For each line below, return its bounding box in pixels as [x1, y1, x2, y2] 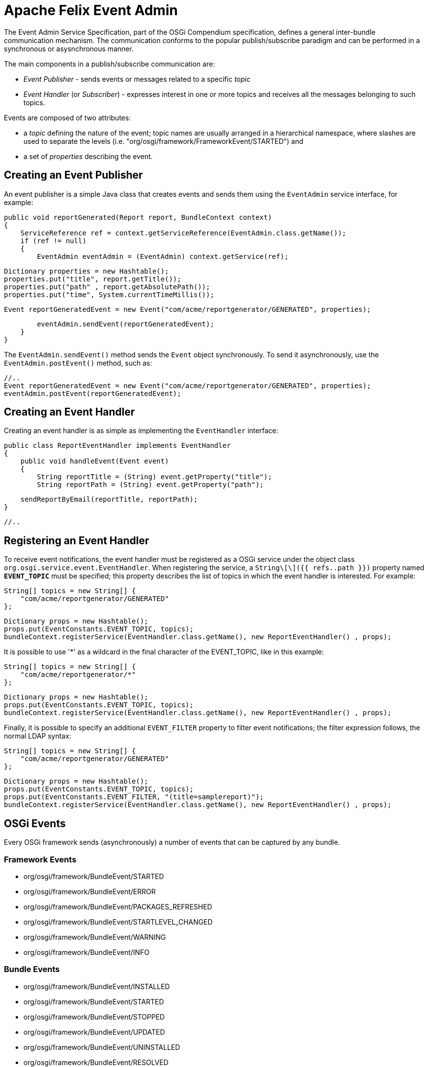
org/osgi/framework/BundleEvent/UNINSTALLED [23, 1043, 180, 1051]
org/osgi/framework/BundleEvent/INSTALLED [23, 982, 170, 991]
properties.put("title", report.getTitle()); [4, 275, 181, 283]
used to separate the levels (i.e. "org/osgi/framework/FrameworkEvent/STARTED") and [23, 137, 304, 145]
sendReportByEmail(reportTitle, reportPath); [20, 495, 198, 504]
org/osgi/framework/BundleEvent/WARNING [23, 932, 166, 941]
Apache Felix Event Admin [4, 2, 178, 19]
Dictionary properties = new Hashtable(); [4, 267, 169, 275]
